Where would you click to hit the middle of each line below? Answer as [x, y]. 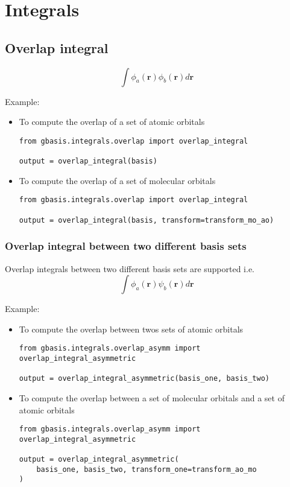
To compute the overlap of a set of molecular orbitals [117, 180]
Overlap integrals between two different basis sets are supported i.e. [130, 268]
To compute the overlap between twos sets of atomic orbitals [131, 329]
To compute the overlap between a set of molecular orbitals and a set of [152, 397]
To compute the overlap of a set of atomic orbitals [112, 122]
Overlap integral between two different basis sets [126, 246]
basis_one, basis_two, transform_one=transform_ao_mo [147, 469]
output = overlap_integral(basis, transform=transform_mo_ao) [147, 220]
